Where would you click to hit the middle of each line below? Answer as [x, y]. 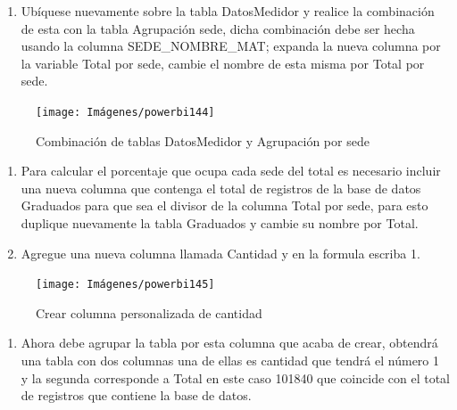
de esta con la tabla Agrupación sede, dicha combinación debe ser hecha [218, 28]
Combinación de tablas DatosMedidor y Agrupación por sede [203, 140]
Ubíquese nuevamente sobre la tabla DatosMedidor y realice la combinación [228, 11]
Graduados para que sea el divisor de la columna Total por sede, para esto [224, 205]
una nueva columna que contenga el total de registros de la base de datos [221, 188]
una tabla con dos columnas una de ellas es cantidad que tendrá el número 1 [230, 361]
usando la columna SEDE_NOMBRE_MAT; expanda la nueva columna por [231, 46]
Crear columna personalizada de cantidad [149, 312]
